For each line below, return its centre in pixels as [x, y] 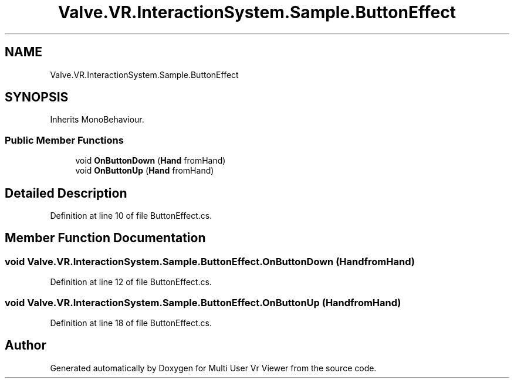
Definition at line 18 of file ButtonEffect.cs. [131, 323]
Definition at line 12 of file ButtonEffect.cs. [131, 282]
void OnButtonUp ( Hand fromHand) [145, 171]
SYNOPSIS [37, 97]
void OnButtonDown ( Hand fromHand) [151, 161]
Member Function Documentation [105, 238]
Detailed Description [66, 193]
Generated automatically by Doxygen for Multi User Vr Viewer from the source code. [213, 368]
